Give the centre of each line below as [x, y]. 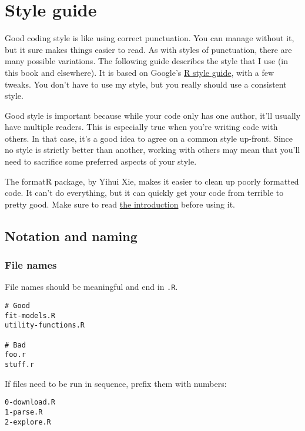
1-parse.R [24, 412]
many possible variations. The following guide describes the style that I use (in [147, 61]
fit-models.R [30, 315]
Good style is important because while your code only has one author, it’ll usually [153, 115]
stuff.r [20, 365]
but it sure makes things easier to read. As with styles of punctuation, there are [148, 49]
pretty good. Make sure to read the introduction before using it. [120, 204]
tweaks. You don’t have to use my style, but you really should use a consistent [146, 84]
